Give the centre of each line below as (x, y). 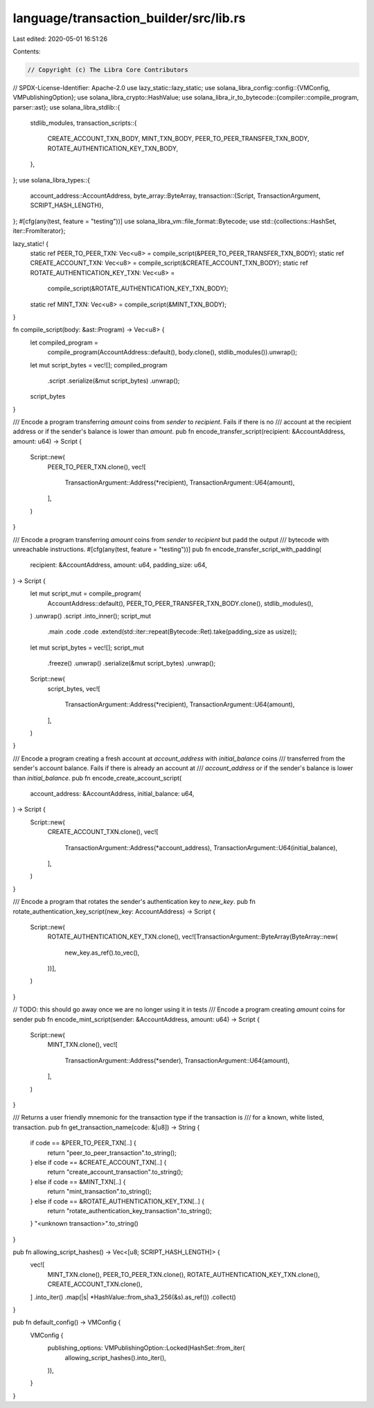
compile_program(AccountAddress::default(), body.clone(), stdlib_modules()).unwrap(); (172, 352)
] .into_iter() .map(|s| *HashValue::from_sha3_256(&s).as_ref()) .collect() (133, 1297)
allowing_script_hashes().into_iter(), (115, 1357)
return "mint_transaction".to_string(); (99, 1192)
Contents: (27, 51)
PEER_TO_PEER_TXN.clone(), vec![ (97, 467)
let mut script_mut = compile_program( (86, 593)
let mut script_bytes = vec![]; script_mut (87, 647)
